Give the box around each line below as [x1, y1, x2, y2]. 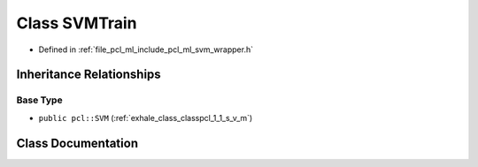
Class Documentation [16, 135, 139, 150]
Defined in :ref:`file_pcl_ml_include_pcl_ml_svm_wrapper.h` [38, 44, 254, 55]
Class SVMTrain [16, 13, 137, 33]
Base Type [16, 94, 63, 106]
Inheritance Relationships [16, 67, 161, 82]
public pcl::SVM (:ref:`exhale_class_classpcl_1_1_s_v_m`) [38, 112, 253, 123]
